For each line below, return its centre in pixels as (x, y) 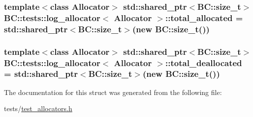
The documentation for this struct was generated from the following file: (113, 92)
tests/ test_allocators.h (38, 108)
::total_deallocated (204, 62)
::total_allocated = (204, 17)
